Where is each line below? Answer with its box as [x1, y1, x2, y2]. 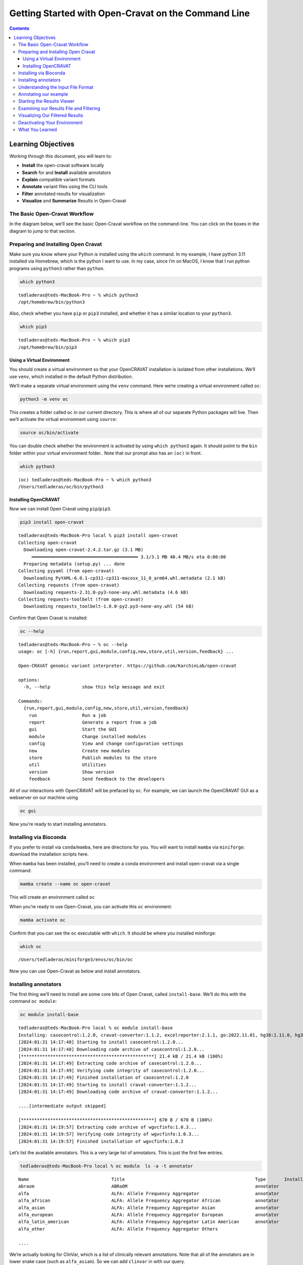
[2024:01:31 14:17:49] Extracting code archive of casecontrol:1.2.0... [18, 1061, 202, 1066]
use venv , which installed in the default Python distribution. [9, 373, 133, 379]
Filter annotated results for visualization [22, 190, 105, 197]
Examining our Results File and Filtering [18, 105, 100, 111]
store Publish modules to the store [28, 754, 157, 761]
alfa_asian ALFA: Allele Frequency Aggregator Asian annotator [18, 1205, 280, 1210]
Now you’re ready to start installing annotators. [9, 821, 107, 827]
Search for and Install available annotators [22, 170, 111, 176]
